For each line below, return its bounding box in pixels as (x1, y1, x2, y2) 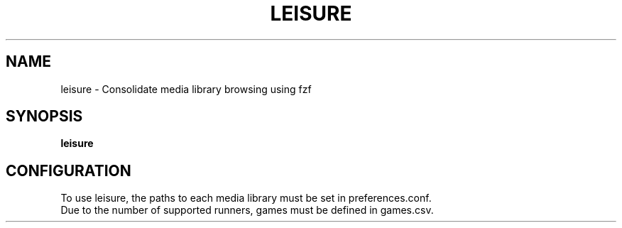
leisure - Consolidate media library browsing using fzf (60, 82, 312, 95)
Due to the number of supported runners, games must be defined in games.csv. (60, 204, 434, 217)
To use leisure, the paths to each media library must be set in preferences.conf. (60, 192, 432, 205)
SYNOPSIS (6, 107, 83, 126)
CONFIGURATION (6, 161, 131, 180)
